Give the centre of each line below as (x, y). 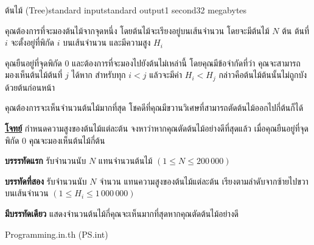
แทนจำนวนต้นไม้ (125, 161)
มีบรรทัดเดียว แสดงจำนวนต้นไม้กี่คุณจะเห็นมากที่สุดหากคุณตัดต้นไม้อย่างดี (122, 213)
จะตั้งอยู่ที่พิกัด (32, 42)
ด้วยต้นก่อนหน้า (30, 87)
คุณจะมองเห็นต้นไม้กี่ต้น (67, 140)
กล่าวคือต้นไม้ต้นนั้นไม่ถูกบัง (263, 75)
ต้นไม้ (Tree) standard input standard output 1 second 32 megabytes (126, 10)
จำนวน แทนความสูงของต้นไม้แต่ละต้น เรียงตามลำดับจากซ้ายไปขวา (204, 181)
